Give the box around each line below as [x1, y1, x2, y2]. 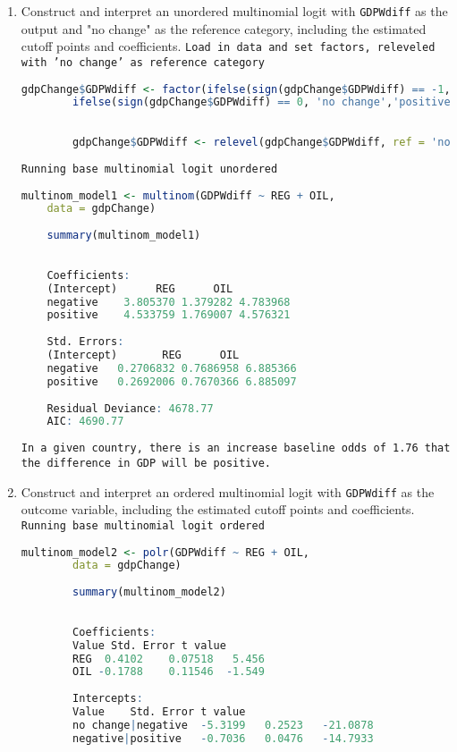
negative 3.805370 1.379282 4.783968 [47, 295, 291, 308]
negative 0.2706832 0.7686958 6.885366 [47, 361, 297, 375]
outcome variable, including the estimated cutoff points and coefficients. [21, 500, 415, 519]
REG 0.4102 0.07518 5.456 [72, 652, 265, 665]
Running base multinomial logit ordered [21, 519, 265, 532]
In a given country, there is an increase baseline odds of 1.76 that [21, 442, 451, 455]
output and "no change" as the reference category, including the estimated [21, 19, 427, 38]
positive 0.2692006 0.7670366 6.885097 [47, 375, 297, 388]
